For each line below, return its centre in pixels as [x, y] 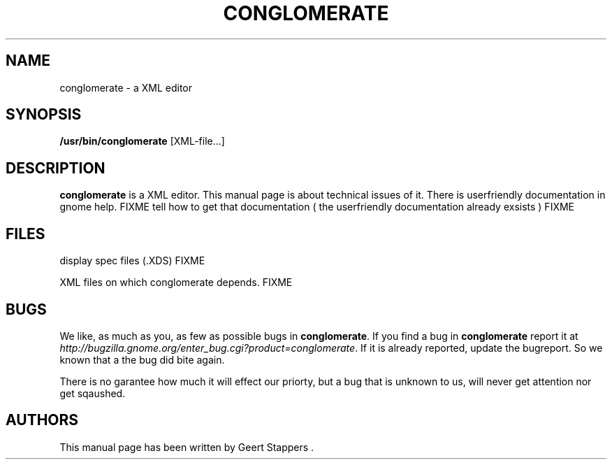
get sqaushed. [93, 393]
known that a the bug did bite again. [142, 359]
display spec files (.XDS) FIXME [132, 261]
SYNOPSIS [44, 115]
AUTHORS [42, 420]
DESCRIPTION [56, 168]
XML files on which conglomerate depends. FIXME [176, 282]
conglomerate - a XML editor [126, 87]
